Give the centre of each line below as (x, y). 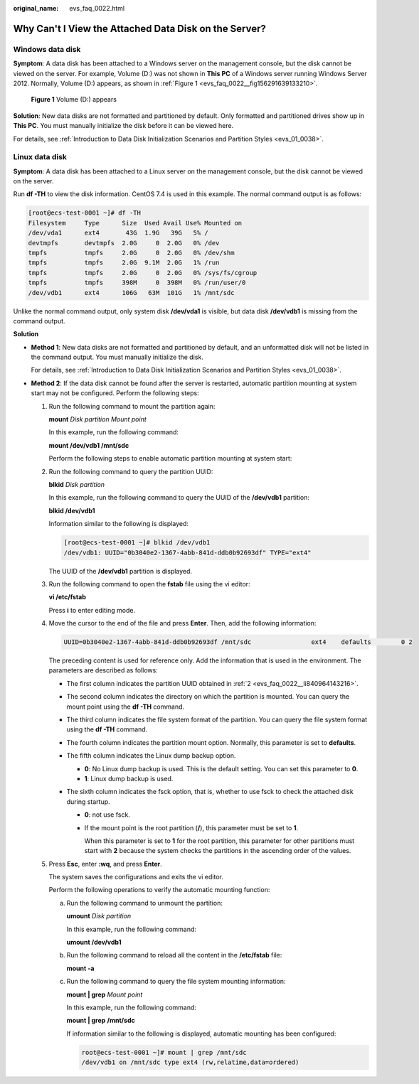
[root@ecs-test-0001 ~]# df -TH (85, 213)
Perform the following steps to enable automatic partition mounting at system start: (170, 458)
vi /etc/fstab (68, 597)
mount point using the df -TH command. (126, 707)
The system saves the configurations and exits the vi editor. (136, 877)
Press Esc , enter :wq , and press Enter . (106, 864)
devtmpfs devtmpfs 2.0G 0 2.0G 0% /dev (124, 243)
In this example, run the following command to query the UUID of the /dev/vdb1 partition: (179, 498)
